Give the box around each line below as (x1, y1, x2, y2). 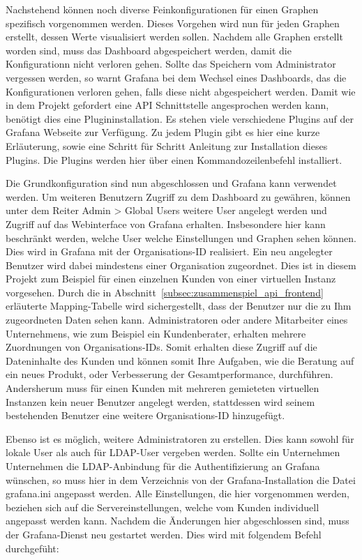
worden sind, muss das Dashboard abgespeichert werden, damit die (6, 43, 292, 57)
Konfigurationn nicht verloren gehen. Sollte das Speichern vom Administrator (6, 56, 336, 71)
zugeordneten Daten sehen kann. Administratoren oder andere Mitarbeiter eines (6, 312, 348, 327)
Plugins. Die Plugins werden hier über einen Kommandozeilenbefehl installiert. (6, 152, 342, 167)
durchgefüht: (6, 540, 59, 555)
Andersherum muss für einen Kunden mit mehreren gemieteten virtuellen (6, 381, 319, 395)
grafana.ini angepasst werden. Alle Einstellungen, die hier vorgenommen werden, (6, 486, 349, 501)
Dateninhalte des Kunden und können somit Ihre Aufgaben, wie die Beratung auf (6, 353, 354, 368)
